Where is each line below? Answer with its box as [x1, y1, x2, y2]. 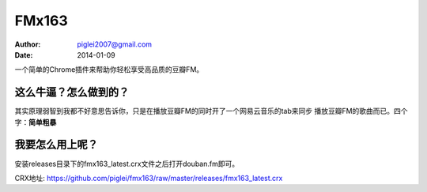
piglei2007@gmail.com [77, 40, 153, 49]
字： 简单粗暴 [14, 117, 57, 126]
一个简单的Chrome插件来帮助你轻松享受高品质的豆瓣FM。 [14, 65, 204, 74]
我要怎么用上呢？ [14, 138, 98, 152]
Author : [14, 40, 41, 49]
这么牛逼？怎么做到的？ [14, 85, 130, 99]
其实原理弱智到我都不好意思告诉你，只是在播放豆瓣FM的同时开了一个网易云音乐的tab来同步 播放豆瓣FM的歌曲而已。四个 [14, 107, 408, 116]
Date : [14, 50, 33, 59]
